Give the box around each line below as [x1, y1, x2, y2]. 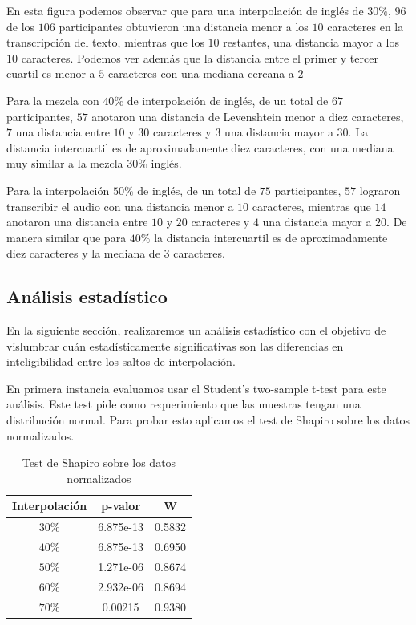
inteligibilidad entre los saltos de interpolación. [6, 353, 236, 370]
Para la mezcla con [6, 91, 99, 108]
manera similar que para [6, 229, 127, 246]
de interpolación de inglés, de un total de [127, 91, 329, 108]
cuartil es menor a [6, 65, 95, 82]
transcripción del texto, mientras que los [6, 34, 204, 51]
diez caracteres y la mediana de [6, 245, 160, 262]
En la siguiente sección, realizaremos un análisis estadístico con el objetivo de [6, 322, 386, 339]
